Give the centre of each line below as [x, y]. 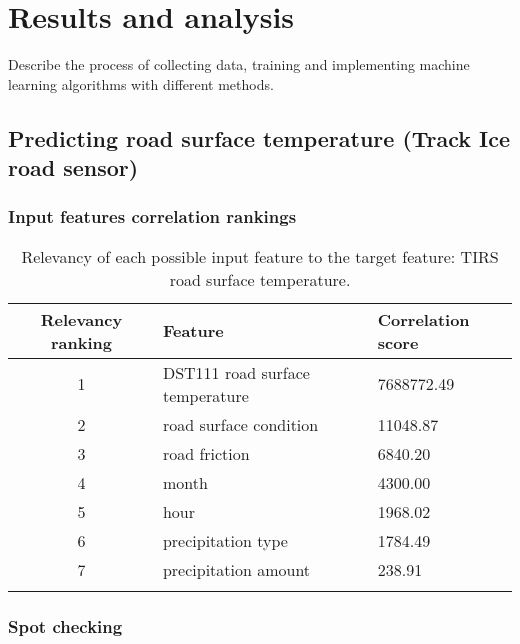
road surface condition [240, 424]
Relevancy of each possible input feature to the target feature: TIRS [260, 256]
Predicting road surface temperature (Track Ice [259, 137]
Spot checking [65, 625]
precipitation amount [236, 569]
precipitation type [225, 540]
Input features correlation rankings [152, 216]
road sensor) [73, 167]
